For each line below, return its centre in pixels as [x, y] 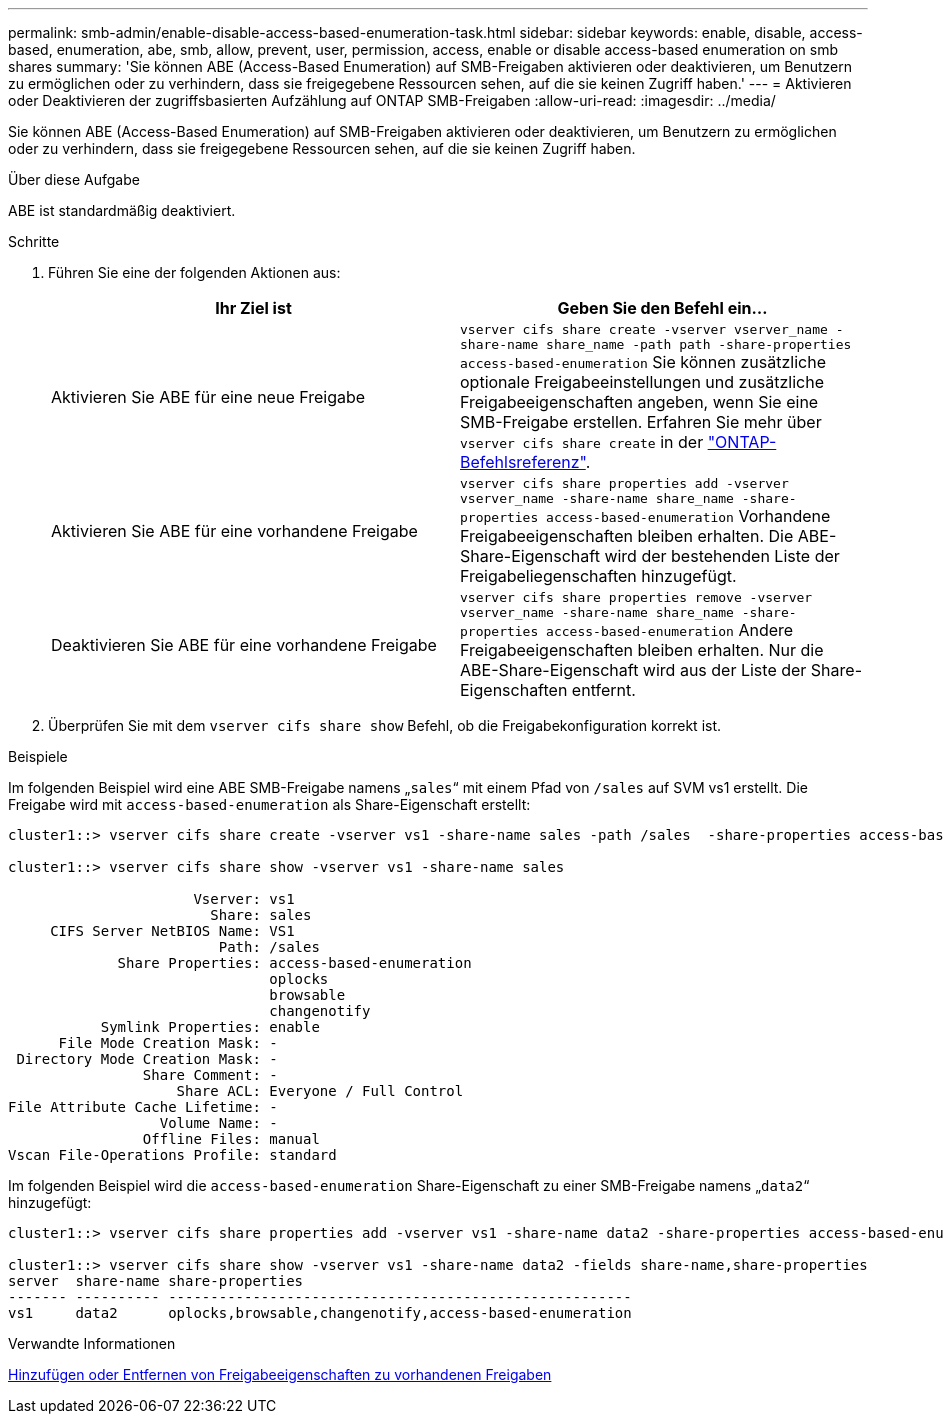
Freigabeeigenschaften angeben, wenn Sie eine [639, 402]
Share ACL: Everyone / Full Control [320, 1091]
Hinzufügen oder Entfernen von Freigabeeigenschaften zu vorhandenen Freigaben [280, 1374]
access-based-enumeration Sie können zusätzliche [643, 362]
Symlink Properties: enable [210, 1027]
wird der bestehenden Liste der [722, 556]
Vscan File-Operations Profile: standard [172, 1155]
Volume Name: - [218, 1123]
